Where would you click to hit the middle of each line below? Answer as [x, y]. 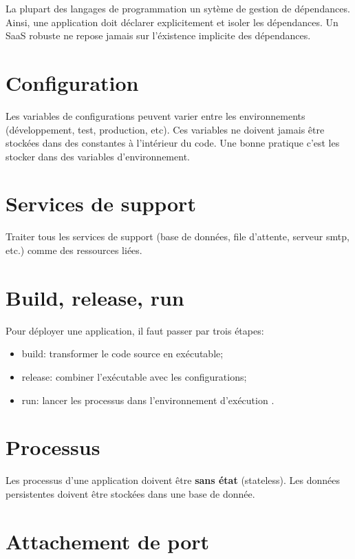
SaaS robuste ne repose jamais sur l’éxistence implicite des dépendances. [158, 35]
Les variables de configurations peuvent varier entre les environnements [155, 115]
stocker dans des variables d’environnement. [98, 156]
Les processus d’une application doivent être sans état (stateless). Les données [173, 480]
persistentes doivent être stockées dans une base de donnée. [130, 493]
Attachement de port [108, 541]
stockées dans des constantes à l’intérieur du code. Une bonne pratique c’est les [173, 143]
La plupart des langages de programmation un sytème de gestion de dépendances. [178, 8]
